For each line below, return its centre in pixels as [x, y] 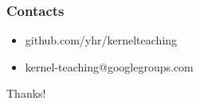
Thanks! [26, 93]
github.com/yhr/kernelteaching [101, 40]
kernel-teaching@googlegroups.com [109, 66]
